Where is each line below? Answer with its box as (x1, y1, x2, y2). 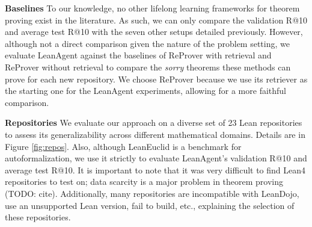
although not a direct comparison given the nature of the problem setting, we (5, 37, 290, 49)
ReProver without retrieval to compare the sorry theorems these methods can (5, 60, 291, 73)
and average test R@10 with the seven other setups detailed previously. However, (5, 25, 303, 38)
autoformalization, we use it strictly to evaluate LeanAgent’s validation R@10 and (5, 152, 307, 164)
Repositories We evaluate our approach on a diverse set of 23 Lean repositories (5, 116, 302, 129)
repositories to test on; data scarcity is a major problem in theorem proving (5, 175, 284, 188)
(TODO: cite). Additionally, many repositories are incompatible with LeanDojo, (5, 187, 299, 199)
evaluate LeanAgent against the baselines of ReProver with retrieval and (5, 49, 272, 61)
